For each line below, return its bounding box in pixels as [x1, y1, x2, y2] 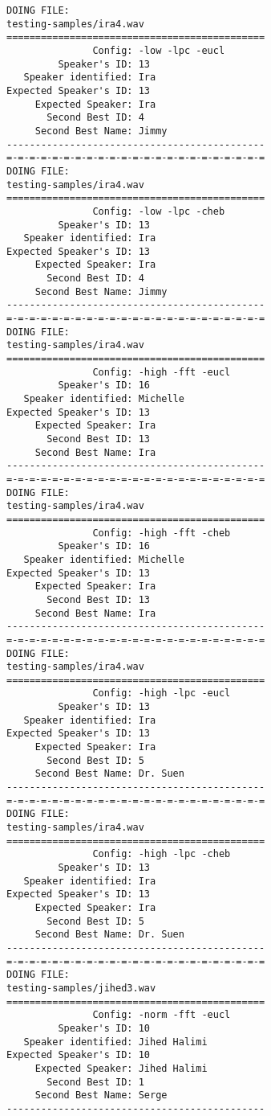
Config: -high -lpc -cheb [92, 848, 231, 860]
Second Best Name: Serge [34, 1089, 168, 1102]
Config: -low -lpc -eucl [92, 44, 225, 56]
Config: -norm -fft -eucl [92, 1009, 231, 1021]
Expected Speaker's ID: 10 [6, 1049, 150, 1061]
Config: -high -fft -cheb [92, 527, 231, 539]
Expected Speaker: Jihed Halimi [34, 1062, 208, 1074]
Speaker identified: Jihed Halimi [23, 1036, 208, 1048]
